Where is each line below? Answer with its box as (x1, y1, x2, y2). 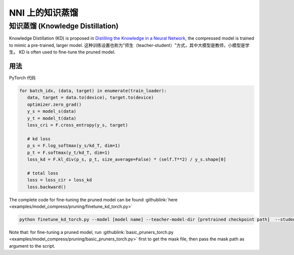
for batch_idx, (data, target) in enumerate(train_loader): (19, 88, 167, 94)
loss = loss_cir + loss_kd (27, 177, 92, 183)
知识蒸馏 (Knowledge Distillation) (9, 22, 119, 30)
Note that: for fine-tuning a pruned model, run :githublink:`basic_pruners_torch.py (9, 229, 174, 235)
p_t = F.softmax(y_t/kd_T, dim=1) (27, 150, 110, 155)
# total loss (27, 170, 59, 176)
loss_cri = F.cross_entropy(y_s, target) (27, 123, 128, 128)
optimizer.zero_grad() (27, 102, 82, 107)
